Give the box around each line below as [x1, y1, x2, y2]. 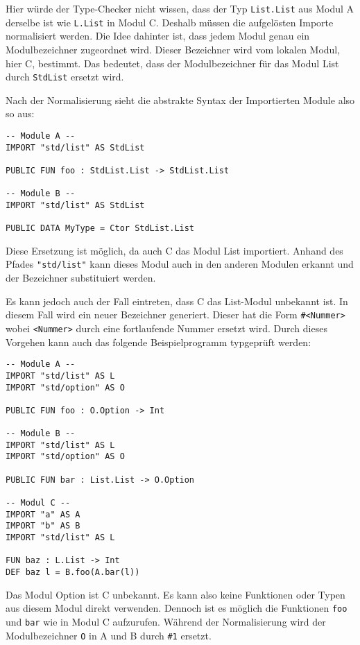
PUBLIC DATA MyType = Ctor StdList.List [6, 223, 195, 234]
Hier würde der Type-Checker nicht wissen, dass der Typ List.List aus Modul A [6, 1, 354, 15]
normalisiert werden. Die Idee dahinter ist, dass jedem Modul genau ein [6, 28, 310, 43]
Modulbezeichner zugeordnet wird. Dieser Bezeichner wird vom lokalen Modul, [6, 42, 341, 56]
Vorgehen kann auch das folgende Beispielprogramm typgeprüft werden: [6, 334, 311, 349]
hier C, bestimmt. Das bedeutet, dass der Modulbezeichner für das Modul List [6, 55, 339, 70]
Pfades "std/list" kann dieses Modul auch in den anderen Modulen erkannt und [6, 257, 354, 271]
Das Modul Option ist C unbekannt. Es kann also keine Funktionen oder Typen [6, 587, 345, 601]
